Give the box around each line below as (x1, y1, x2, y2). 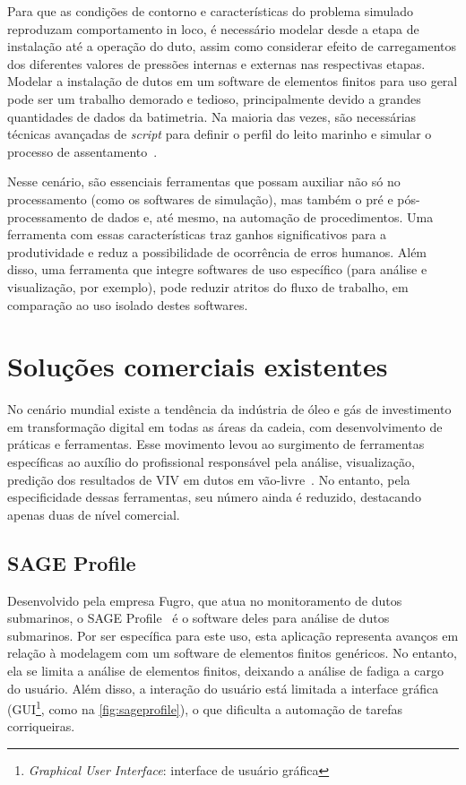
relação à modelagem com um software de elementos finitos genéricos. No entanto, (7, 643, 457, 662)
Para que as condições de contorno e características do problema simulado (7, 2, 414, 20)
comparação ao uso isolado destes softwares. (7, 295, 248, 314)
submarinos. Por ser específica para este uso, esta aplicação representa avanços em (7, 625, 459, 644)
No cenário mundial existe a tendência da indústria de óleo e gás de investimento (7, 400, 452, 418)
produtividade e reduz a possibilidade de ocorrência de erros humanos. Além (7, 242, 427, 261)
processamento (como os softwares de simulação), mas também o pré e (7, 189, 393, 208)
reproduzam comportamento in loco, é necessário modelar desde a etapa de (7, 19, 419, 38)
